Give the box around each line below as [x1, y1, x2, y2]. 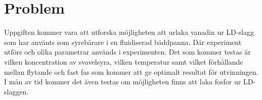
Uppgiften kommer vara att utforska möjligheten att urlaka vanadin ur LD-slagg [4, 27, 254, 37]
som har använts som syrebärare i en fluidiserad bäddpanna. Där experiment [4, 36, 242, 47]
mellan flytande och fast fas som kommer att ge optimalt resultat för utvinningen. [4, 66, 258, 77]
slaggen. [4, 86, 29, 96]
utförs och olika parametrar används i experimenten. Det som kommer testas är [4, 46, 251, 57]
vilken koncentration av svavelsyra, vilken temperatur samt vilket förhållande [4, 56, 243, 67]
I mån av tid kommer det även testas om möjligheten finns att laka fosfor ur [4, 76, 241, 87]
